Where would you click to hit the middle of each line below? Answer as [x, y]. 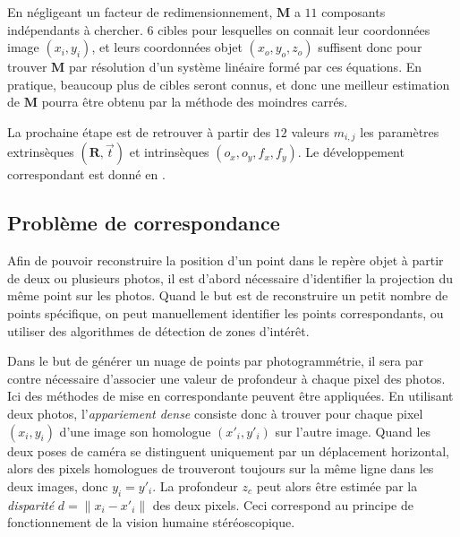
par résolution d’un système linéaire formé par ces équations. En [245, 67]
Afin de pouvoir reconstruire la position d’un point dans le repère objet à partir [226, 260]
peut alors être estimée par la [337, 485]
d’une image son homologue [135, 431]
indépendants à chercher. [75, 29]
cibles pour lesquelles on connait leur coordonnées [294, 29]
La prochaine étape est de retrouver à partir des [139, 131]
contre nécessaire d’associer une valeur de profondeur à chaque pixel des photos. [226, 378]
